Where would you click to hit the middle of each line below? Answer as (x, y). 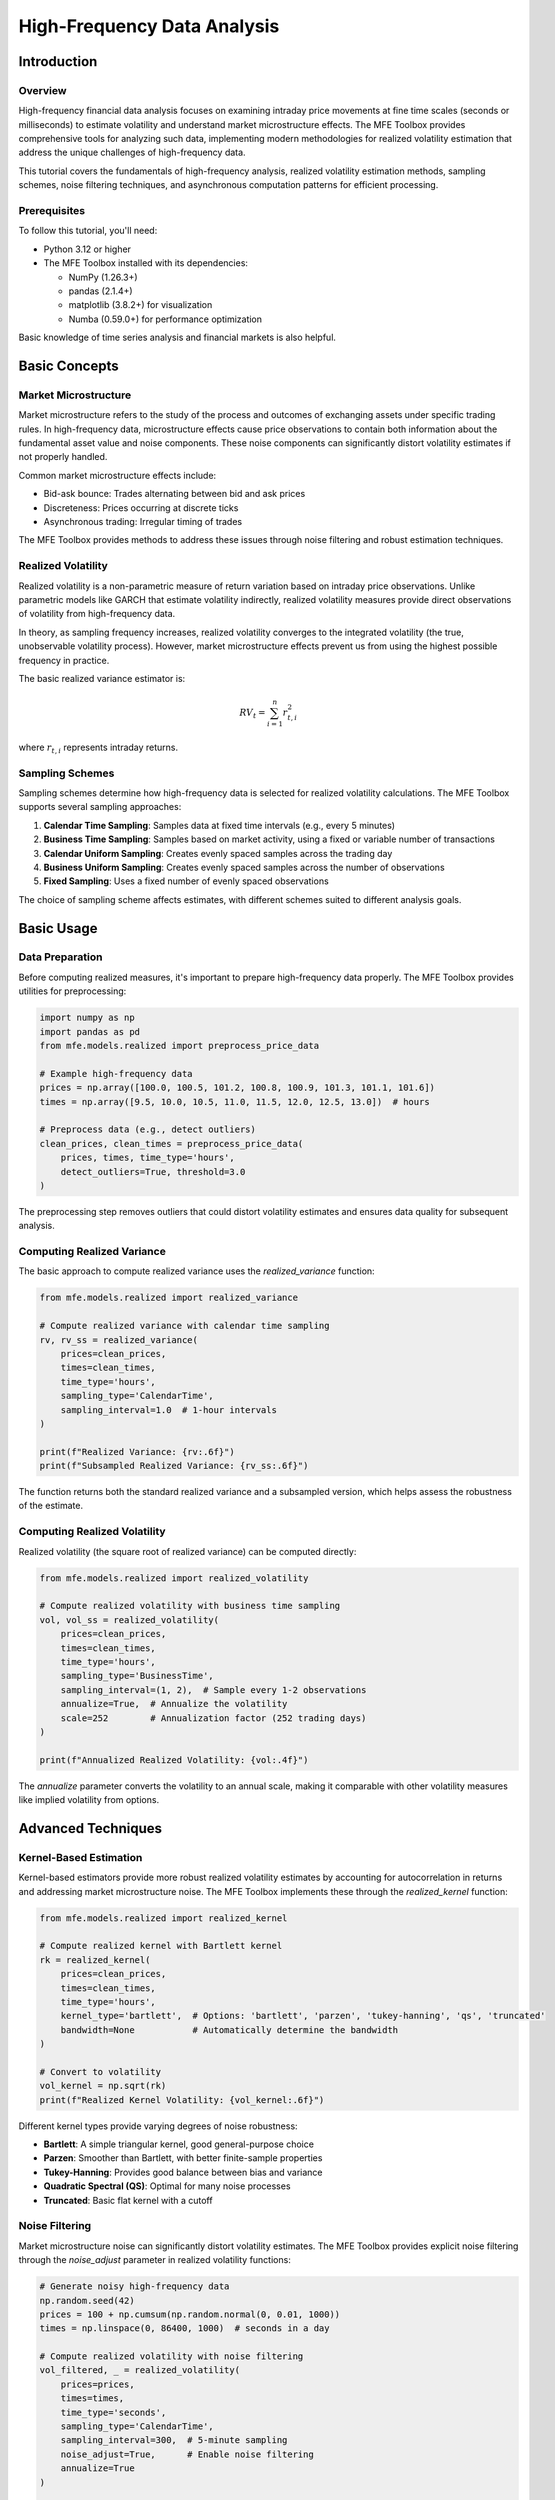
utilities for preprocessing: (72, 991)
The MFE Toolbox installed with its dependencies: (146, 263)
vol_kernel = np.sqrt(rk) (103, 2086)
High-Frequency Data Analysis (149, 26)
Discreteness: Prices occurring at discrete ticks (141, 507)
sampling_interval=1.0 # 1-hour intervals (168, 1409)
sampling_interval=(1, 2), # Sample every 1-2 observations (213, 1689)
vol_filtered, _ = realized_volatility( (139, 2370)
